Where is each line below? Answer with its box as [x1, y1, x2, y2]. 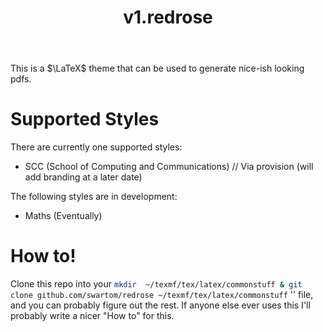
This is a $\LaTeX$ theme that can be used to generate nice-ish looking [10, 62, 305, 75]
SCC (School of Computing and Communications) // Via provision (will [24, 161, 314, 173]
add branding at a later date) [24, 171, 143, 183]
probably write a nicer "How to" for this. [10, 310, 175, 322]
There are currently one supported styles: [10, 141, 183, 153]
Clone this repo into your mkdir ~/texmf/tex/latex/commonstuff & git [10, 278, 303, 290]
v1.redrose [123, 6, 213, 29]
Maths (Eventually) [24, 210, 103, 222]
